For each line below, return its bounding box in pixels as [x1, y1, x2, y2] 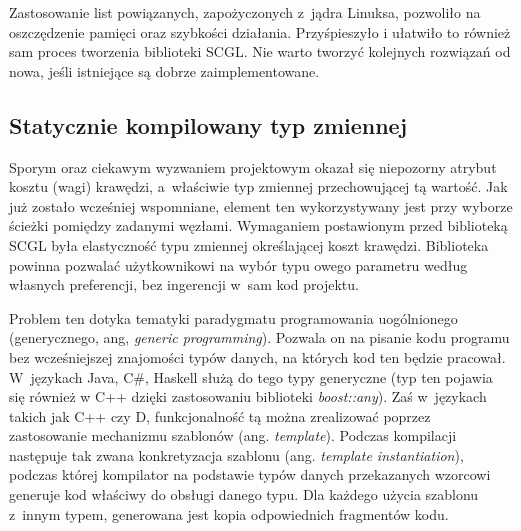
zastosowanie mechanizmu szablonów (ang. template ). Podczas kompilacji [9, 425, 457, 446]
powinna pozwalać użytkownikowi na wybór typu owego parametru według [9, 254, 468, 275]
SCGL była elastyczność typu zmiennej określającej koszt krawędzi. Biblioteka [9, 234, 489, 255]
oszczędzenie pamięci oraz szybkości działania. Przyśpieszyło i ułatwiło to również [9, 21, 511, 42]
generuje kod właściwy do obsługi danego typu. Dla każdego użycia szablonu [9, 484, 479, 505]
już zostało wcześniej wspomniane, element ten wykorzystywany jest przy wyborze [9, 195, 513, 216]
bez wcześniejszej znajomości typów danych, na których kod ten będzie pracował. [9, 346, 506, 367]
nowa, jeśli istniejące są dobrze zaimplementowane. [9, 60, 320, 81]
